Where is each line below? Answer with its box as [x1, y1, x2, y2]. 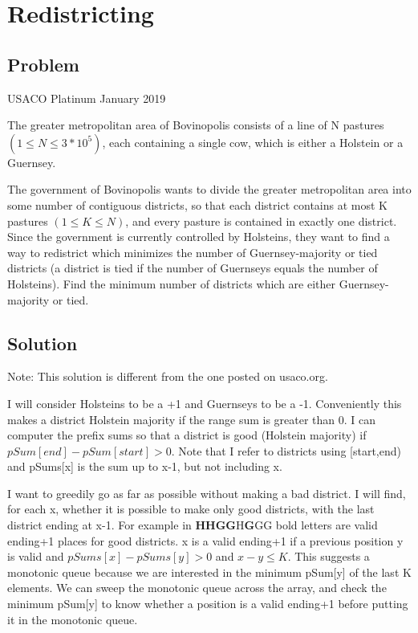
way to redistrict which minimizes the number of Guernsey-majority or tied [7, 243, 378, 260]
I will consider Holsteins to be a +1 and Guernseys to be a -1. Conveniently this [7, 394, 402, 411]
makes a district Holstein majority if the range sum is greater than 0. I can [7, 410, 376, 427]
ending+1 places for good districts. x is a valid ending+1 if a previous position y [7, 532, 404, 549]
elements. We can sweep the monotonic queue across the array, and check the [7, 579, 387, 596]
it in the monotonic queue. [7, 611, 138, 627]
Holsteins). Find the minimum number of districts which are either [7, 275, 335, 292]
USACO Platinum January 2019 [7, 89, 166, 106]
